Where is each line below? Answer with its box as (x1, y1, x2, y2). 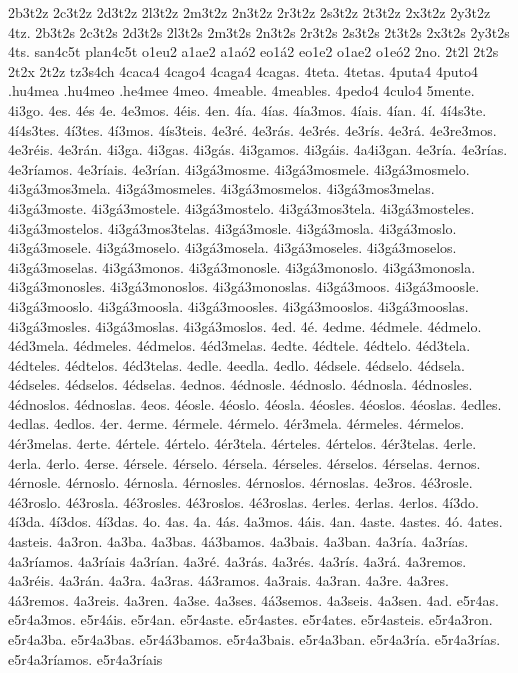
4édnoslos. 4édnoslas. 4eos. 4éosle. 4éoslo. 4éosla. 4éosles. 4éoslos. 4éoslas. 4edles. (8, 393, 502, 414)
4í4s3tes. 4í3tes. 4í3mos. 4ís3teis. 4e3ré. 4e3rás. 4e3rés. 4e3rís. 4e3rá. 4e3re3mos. (8, 119, 497, 140)
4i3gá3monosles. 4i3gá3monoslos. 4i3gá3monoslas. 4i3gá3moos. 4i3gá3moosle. (8, 276, 480, 297)
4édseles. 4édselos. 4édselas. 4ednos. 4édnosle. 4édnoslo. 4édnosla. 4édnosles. (8, 374, 473, 395)
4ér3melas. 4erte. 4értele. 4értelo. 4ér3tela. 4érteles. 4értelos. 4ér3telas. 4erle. (8, 433, 477, 454)
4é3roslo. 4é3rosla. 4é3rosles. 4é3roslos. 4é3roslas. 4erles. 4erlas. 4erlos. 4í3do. (8, 491, 479, 512)
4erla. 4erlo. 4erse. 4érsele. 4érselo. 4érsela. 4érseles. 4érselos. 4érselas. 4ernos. (8, 452, 481, 473)
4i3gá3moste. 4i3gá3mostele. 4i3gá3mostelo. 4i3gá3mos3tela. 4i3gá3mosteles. (8, 197, 475, 218)
